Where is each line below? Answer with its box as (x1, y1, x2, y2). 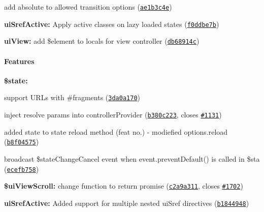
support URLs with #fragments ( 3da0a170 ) (4, 92, 140, 103)
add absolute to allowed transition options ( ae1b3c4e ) (4, 2, 172, 12)
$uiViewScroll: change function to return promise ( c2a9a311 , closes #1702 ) (4, 180, 243, 191)
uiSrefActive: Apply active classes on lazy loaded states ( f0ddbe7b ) (4, 18, 219, 29)
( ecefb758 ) (4, 163, 39, 174)
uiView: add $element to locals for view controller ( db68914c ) (4, 36, 200, 46)
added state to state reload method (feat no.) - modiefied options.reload (4, 126, 228, 137)
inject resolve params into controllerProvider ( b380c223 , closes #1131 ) (4, 109, 222, 120)
